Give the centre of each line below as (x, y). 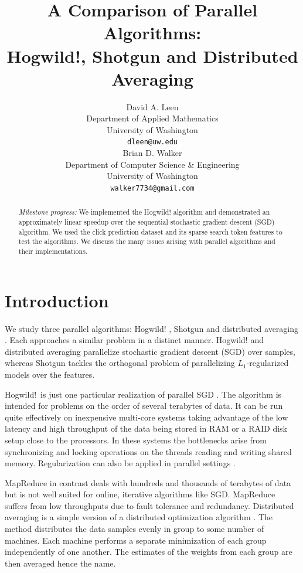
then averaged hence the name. (60, 563)
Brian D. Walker (152, 153)
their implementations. (53, 251)
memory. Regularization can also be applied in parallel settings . (120, 463)
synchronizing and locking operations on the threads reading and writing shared (148, 451)
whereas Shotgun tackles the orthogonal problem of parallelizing (120, 363)
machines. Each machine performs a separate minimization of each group (136, 540)
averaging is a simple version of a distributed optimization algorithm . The (139, 517)
